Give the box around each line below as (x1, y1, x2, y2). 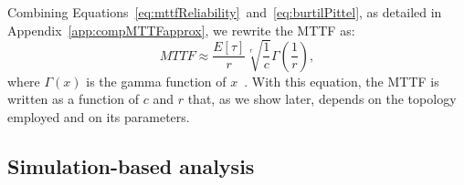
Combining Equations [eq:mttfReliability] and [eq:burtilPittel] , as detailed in (7, 3, 442, 21)
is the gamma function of (86, 71, 227, 90)
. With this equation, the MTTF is (244, 71, 439, 90)
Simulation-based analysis (7, 151, 255, 180)
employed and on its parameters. (7, 108, 190, 126)
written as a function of (7, 89, 140, 108)
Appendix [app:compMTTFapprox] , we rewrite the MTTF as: (7, 20, 355, 39)
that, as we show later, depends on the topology (187, 89, 457, 108)
